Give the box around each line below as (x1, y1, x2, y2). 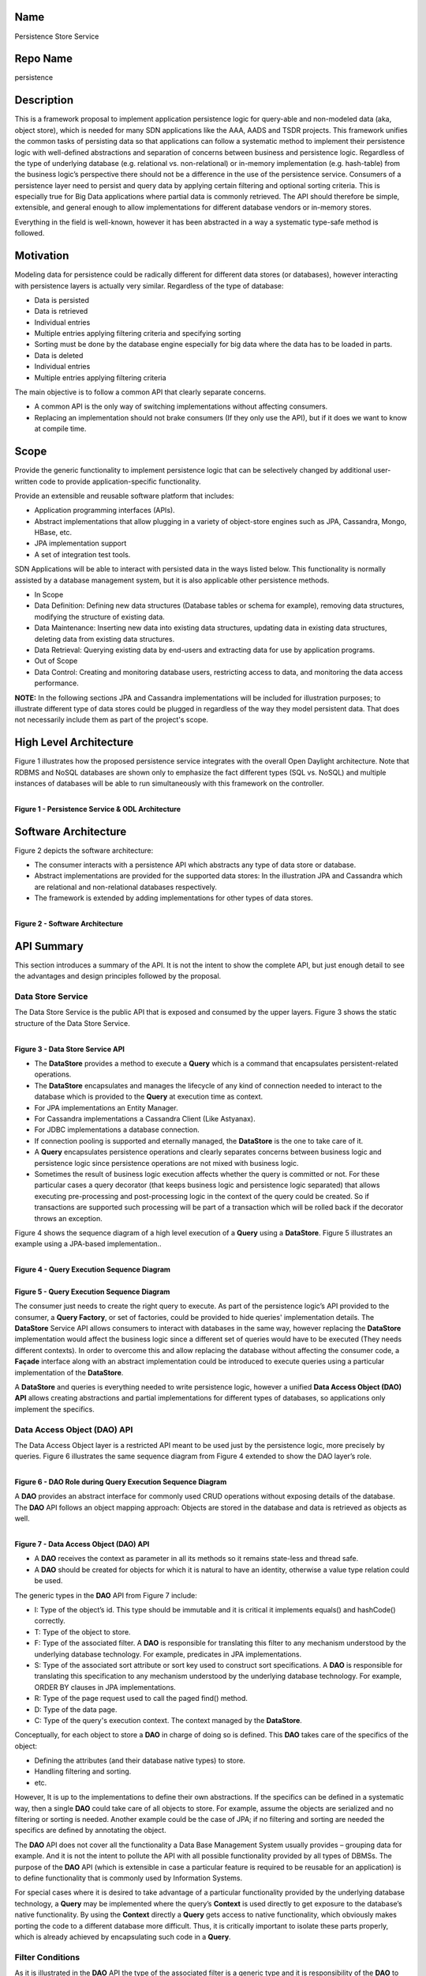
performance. (34, 678, 79, 688)
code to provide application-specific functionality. (39, 477, 201, 486)
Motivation (14, 249, 69, 262)
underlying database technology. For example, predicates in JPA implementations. (34, 1649, 302, 1659)
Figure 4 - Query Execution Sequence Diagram (14, 1265, 171, 1274)
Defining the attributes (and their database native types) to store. (34, 1755, 246, 1766)
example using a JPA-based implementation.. (14, 1239, 162, 1249)
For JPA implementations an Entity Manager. (34, 1103, 178, 1112)
